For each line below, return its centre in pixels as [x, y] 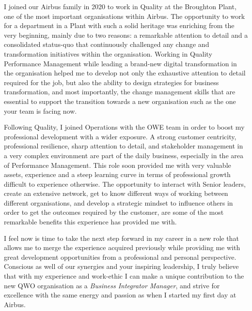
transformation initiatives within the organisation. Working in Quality [108, 53]
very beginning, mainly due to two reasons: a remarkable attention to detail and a [126, 35]
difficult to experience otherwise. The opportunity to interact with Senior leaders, [125, 184]
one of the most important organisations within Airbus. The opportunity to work [125, 16]
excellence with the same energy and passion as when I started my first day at [120, 295]
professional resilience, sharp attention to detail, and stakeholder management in [124, 146]
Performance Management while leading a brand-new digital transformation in [120, 63]
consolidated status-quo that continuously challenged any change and [107, 44]
